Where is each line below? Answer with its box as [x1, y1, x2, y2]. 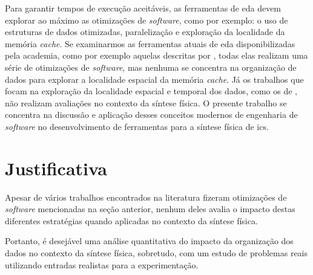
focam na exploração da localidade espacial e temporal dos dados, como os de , [5, 85, 297, 97]
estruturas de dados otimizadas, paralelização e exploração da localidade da [5, 25, 285, 38]
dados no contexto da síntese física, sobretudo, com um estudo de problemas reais [5, 247, 308, 259]
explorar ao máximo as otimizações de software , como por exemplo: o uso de [5, 13, 288, 26]
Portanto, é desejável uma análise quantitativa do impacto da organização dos [5, 235, 294, 247]
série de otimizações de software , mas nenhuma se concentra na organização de [5, 60, 297, 73]
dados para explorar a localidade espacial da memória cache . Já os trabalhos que [5, 73, 304, 85]
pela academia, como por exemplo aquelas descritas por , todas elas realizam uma [5, 49, 308, 62]
